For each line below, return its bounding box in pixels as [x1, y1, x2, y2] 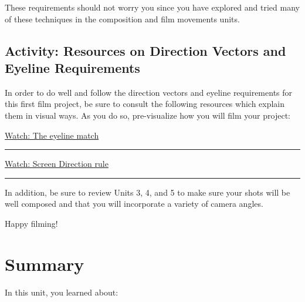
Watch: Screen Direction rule [5, 157, 109, 170]
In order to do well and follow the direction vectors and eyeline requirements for [5, 86, 293, 98]
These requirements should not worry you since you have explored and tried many [5, 1, 300, 13]
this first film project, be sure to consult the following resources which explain [5, 98, 285, 110]
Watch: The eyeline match [5, 129, 99, 141]
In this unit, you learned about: [5, 286, 118, 298]
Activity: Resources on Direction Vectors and [5, 41, 286, 59]
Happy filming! [5, 217, 58, 229]
